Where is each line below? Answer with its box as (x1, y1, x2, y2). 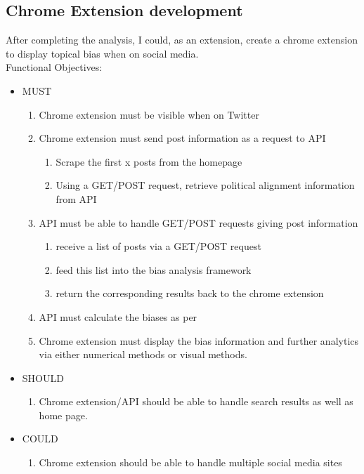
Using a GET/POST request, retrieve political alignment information (56, 178, 355, 192)
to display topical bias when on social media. (6, 46, 199, 60)
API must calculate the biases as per (39, 309, 197, 324)
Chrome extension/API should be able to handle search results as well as (39, 394, 353, 409)
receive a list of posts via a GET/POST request (56, 239, 261, 254)
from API (56, 191, 97, 206)
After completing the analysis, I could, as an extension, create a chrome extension (6, 32, 358, 47)
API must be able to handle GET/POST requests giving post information (39, 215, 358, 230)
